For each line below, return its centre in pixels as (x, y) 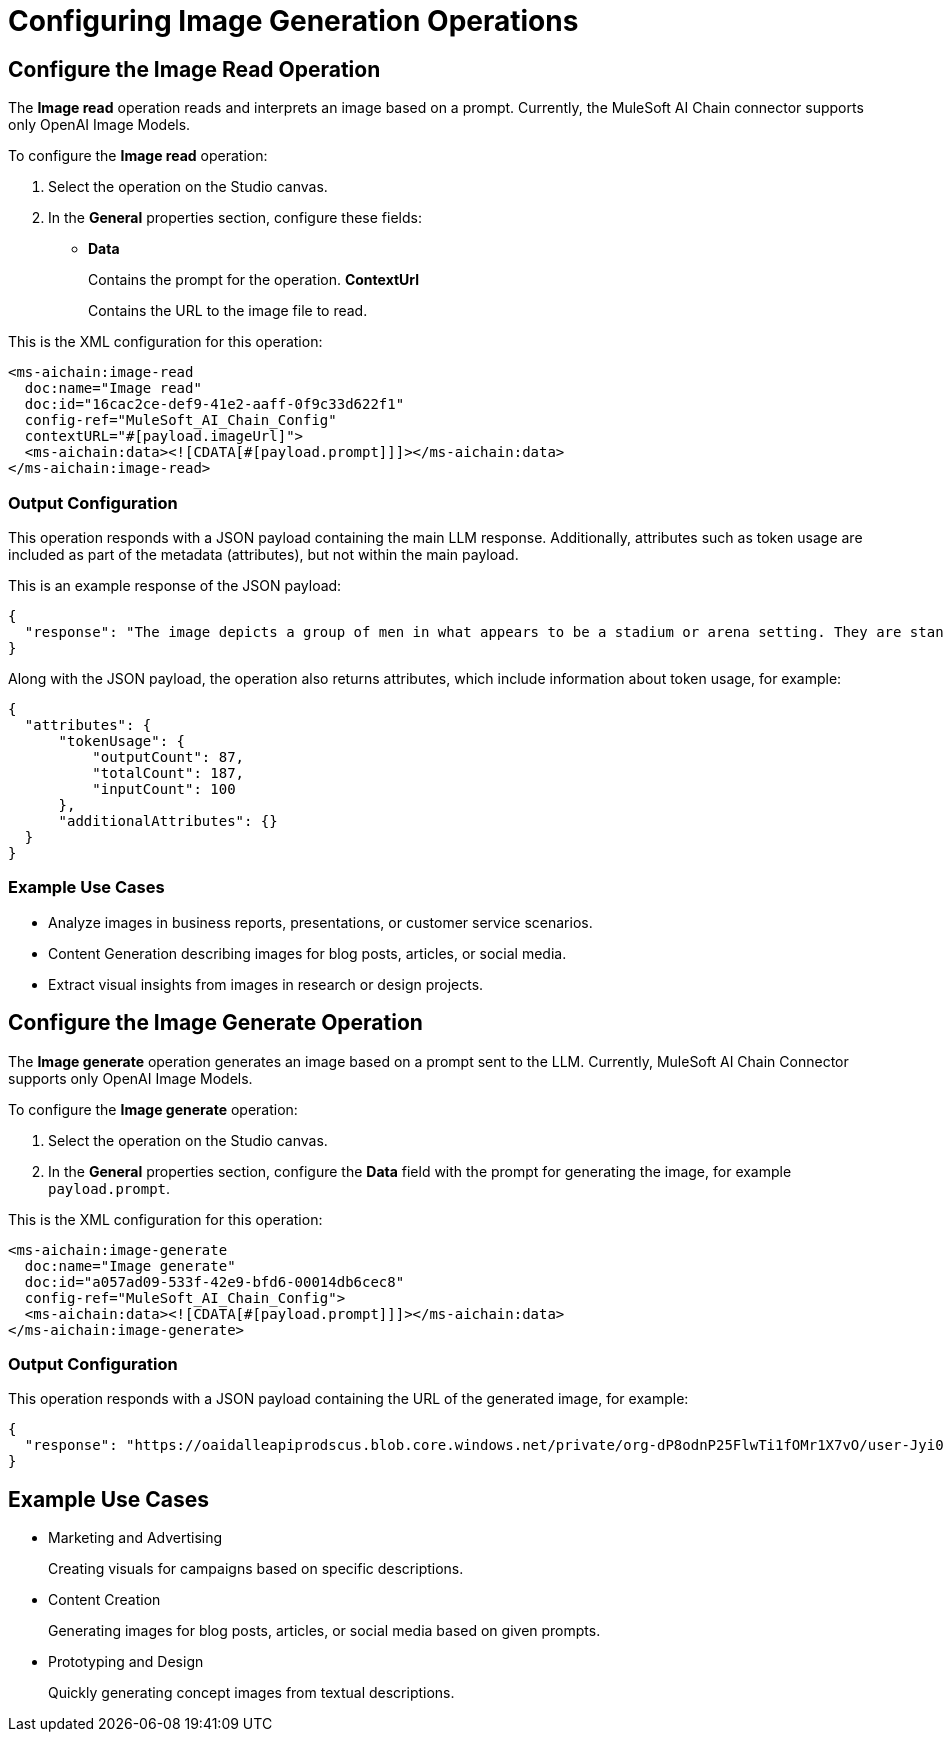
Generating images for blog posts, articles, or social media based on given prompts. (324, 1631)
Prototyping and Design (126, 1662)
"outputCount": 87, (168, 756)
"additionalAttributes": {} (168, 820)
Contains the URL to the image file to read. (228, 311)
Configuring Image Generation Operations (293, 21)
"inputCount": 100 (164, 788)
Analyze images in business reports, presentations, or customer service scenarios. (320, 922)
